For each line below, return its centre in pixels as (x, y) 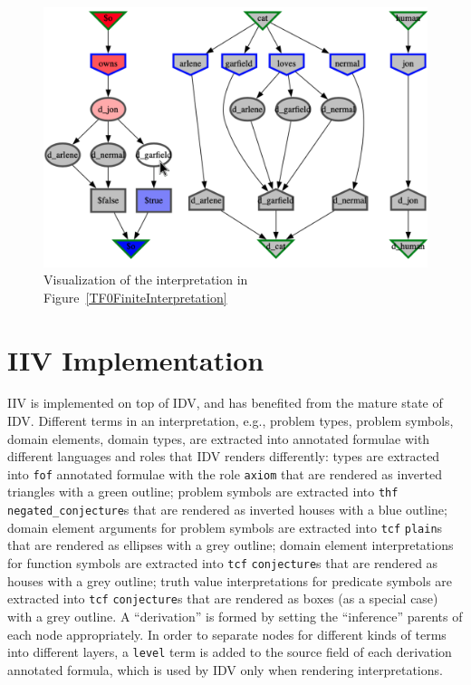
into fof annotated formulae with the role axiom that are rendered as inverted (225, 473)
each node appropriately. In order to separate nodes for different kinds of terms (227, 634)
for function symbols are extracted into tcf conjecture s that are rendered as (223, 563)
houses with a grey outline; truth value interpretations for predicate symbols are (230, 580)
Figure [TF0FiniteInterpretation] (135, 297)
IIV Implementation (136, 359)
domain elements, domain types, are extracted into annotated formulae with (219, 438)
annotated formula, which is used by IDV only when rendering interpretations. (225, 669)
